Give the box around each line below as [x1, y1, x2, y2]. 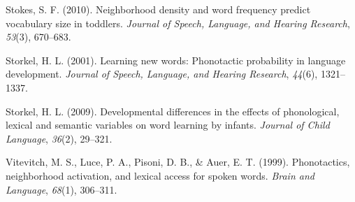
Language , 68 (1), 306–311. [6, 182, 117, 196]
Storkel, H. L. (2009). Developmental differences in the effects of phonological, [6, 103, 340, 118]
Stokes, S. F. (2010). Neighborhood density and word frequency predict [6, 2, 311, 16]
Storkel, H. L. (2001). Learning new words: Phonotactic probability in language [6, 52, 346, 67]
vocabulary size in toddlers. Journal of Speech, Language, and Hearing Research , [6, 15, 350, 30]
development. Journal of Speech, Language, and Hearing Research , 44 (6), [6, 66, 318, 81]
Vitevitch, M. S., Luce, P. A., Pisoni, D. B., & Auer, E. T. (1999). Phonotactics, [6, 154, 350, 169]
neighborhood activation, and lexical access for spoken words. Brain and [6, 168, 314, 182]
